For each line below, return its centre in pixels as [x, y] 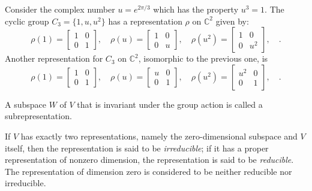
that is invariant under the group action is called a [170, 104]
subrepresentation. [38, 116]
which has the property [196, 9]
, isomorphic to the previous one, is [203, 58]
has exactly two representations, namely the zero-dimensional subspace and [159, 136]
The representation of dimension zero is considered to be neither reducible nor [148, 171]
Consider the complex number [60, 9]
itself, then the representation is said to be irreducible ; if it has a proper [137, 148]
